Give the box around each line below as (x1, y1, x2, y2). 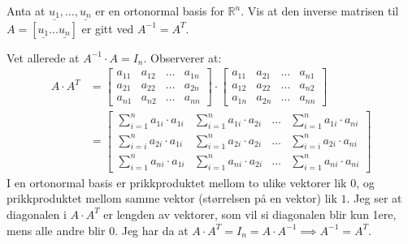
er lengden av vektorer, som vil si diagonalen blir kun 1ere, (103, 205, 397, 222)
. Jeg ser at (346, 190, 402, 207)
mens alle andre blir (7, 221, 106, 238)
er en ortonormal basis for (95, 2, 224, 19)
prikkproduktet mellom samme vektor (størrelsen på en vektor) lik (7, 190, 337, 207)
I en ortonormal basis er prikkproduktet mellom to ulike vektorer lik (7, 173, 347, 190)
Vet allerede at (7, 49, 80, 66)
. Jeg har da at (115, 221, 189, 238)
